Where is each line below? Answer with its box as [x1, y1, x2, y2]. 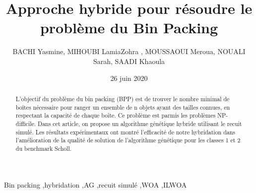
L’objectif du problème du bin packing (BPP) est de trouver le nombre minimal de [15, 94, 230, 103]
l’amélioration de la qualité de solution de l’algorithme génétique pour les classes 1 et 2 [15, 136, 241, 144]
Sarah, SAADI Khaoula [93, 56, 165, 66]
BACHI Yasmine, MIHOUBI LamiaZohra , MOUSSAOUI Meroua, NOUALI [12, 46, 246, 57]
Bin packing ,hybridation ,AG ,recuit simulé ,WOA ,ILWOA [4, 180, 187, 190]
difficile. [15, 119, 36, 128]
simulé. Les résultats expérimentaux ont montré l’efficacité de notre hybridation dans [15, 128, 236, 136]
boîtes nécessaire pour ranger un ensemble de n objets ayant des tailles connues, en [15, 103, 230, 111]
